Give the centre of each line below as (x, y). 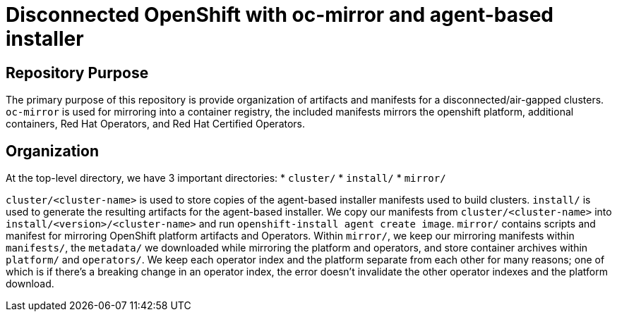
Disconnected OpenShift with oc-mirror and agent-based (280, 15)
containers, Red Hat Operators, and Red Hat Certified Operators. (156, 124)
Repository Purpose (77, 73)
